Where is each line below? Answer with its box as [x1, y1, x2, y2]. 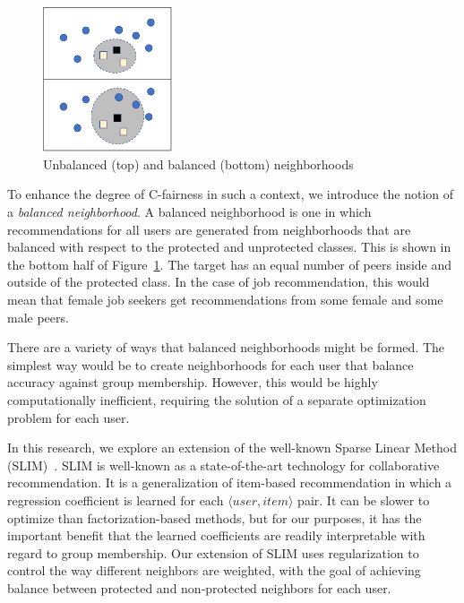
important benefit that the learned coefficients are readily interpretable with [7, 526, 425, 545]
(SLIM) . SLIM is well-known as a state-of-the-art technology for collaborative [7, 455, 440, 474]
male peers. [7, 307, 69, 326]
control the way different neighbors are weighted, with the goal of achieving [7, 561, 421, 580]
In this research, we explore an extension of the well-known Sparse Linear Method [7, 438, 457, 457]
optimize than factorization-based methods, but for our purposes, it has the [7, 508, 422, 527]
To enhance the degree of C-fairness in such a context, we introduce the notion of [7, 185, 454, 203]
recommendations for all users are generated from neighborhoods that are [7, 220, 411, 238]
